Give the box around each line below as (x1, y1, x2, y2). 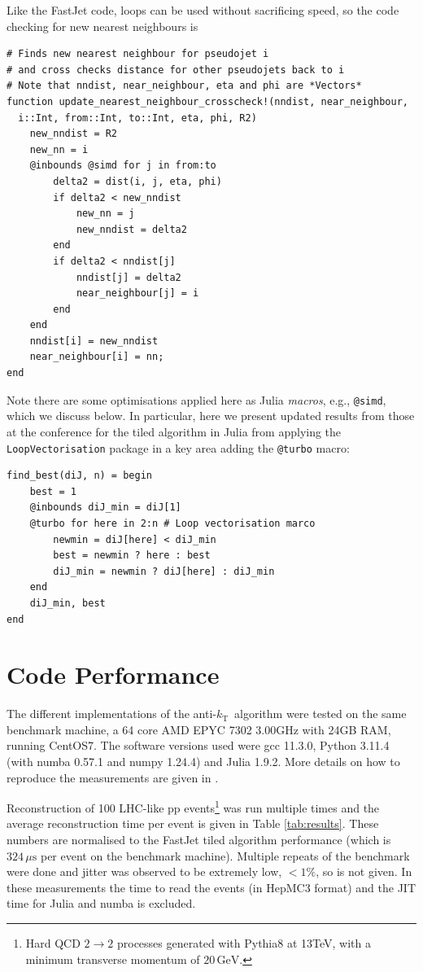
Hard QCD (25, 935, 81, 951)
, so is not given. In (316, 863, 412, 880)
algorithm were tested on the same (234, 705, 407, 722)
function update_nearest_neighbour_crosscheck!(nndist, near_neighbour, (7, 95, 408, 107)
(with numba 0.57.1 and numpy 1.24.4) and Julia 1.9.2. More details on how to (7, 753, 400, 769)
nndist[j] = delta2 (76, 271, 181, 283)
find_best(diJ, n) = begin (7, 470, 152, 482)
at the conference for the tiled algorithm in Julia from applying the (7, 423, 342, 440)
